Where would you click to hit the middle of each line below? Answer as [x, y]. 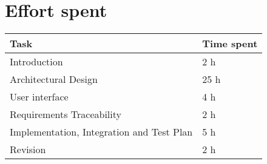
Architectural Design [54, 79]
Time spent [230, 44]
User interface [39, 97]
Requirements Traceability [66, 114]
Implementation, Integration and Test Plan [101, 132]
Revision [28, 149]
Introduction [36, 62]
